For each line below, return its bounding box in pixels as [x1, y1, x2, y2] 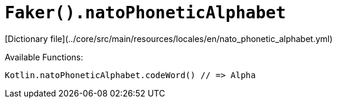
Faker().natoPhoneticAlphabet [5, 3, 286, 22]
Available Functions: [5, 51, 83, 62]
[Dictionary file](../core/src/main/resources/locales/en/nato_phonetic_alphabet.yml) [5, 33, 333, 44]
